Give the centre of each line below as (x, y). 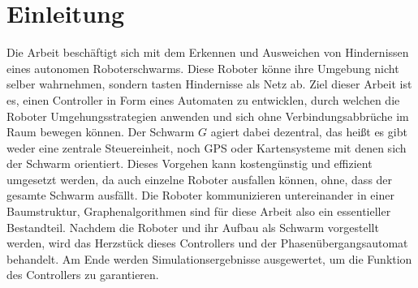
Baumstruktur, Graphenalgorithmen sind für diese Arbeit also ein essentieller (199, 211)
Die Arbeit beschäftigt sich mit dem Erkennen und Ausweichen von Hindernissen (208, 52)
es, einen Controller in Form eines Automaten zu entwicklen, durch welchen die (203, 99)
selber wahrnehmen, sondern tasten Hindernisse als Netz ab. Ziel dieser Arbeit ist (209, 84)
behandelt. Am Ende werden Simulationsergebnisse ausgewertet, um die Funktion (209, 258)
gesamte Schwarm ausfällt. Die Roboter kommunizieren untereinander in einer (200, 195)
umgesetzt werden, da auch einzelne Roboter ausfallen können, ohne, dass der (200, 179)
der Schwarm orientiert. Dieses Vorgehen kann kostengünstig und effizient (190, 163)
